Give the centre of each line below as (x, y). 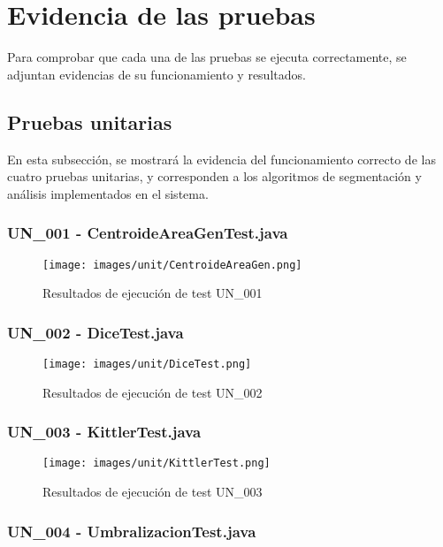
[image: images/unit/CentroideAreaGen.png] (172, 265)
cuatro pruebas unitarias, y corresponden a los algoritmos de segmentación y (214, 176)
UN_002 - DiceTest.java (95, 332)
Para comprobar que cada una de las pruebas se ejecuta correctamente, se (207, 57)
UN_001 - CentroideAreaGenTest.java (148, 233)
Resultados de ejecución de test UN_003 (153, 492)
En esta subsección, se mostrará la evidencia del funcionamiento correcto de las (221, 159)
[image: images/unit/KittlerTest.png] (157, 463)
